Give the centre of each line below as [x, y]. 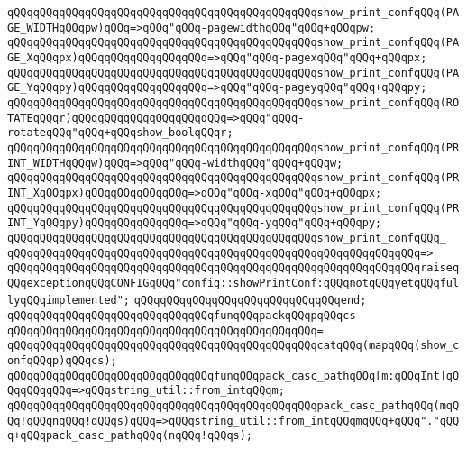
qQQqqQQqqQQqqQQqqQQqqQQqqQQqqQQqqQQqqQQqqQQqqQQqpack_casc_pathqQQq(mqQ [233, 406]
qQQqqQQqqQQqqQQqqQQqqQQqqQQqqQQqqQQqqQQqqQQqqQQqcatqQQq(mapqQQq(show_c [233, 346]
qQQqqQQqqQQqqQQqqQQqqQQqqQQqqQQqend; [250, 301]
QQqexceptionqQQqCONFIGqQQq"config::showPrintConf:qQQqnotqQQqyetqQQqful [233, 283]
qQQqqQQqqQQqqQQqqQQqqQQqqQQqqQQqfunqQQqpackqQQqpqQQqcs [182, 316]
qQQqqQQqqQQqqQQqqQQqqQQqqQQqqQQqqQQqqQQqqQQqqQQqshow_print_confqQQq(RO [233, 102]
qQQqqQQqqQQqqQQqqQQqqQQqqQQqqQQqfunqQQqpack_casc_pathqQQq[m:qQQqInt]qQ [233, 376]
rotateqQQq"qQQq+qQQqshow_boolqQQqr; [120, 133]
